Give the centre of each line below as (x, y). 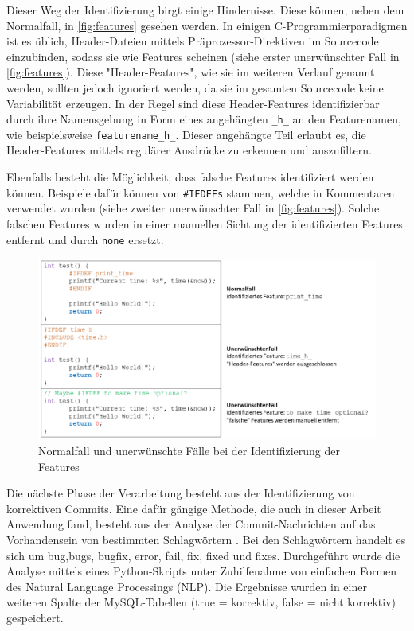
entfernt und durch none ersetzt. (85, 239)
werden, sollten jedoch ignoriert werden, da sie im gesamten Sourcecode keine (195, 87)
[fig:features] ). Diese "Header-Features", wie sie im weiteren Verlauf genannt (191, 72)
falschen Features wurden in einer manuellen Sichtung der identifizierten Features (205, 223)
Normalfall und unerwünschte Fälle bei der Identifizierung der (189, 451)
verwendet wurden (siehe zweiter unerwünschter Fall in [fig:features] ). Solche (193, 208)
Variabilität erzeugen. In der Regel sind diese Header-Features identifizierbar (193, 103)
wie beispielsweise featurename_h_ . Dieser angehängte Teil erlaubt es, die (186, 134)
